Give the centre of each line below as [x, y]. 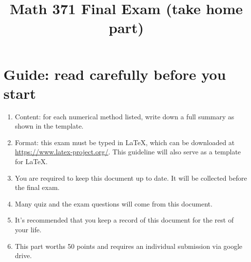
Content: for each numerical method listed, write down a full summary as [125, 116]
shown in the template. [49, 126]
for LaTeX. [31, 161]
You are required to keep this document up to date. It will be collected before [131, 178]
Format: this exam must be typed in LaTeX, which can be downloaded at [125, 142]
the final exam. [37, 187]
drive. [23, 255]
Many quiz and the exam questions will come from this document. [114, 203]
